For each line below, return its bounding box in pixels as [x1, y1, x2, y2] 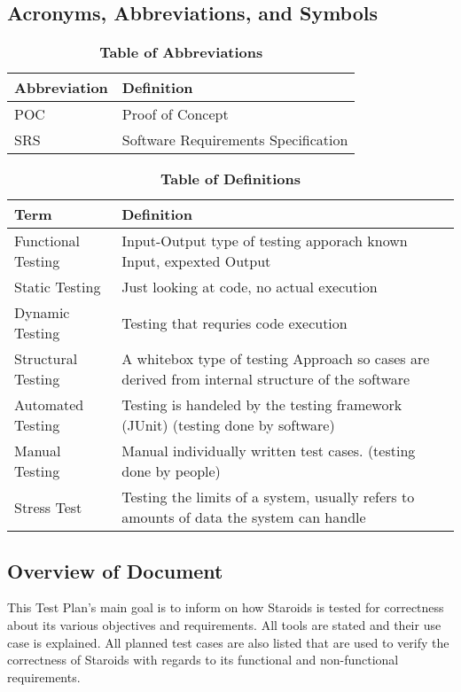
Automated [14, 394, 84, 416]
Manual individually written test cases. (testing [121, 440, 416, 462]
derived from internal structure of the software [121, 369, 410, 390]
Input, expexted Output [121, 251, 271, 272]
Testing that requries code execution [121, 312, 348, 333]
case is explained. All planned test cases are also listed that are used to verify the [7, 633, 449, 651]
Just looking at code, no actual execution [121, 276, 378, 298]
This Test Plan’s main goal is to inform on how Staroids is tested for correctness [7, 598, 444, 617]
